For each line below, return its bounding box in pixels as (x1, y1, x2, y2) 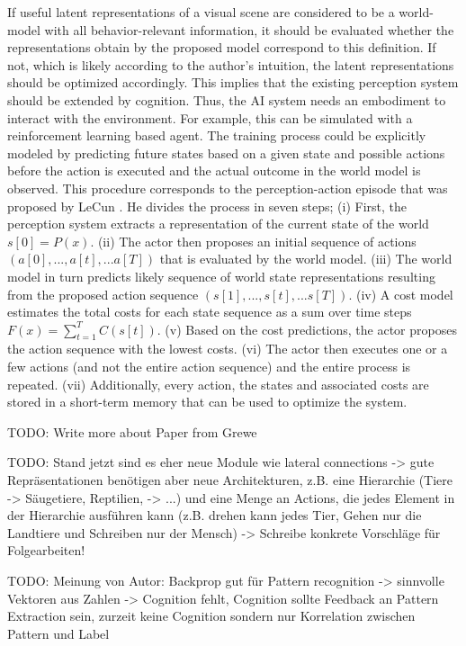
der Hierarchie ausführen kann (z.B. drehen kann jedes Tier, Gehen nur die (7, 506, 422, 525)
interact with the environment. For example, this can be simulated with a (7, 108, 413, 127)
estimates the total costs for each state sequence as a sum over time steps (7, 302, 412, 321)
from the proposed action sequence (7, 284, 199, 303)
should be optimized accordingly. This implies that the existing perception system (7, 73, 459, 92)
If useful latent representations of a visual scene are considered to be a (7, 3, 395, 21)
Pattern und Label (7, 624, 110, 642)
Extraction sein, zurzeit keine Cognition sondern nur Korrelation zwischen (7, 606, 416, 625)
